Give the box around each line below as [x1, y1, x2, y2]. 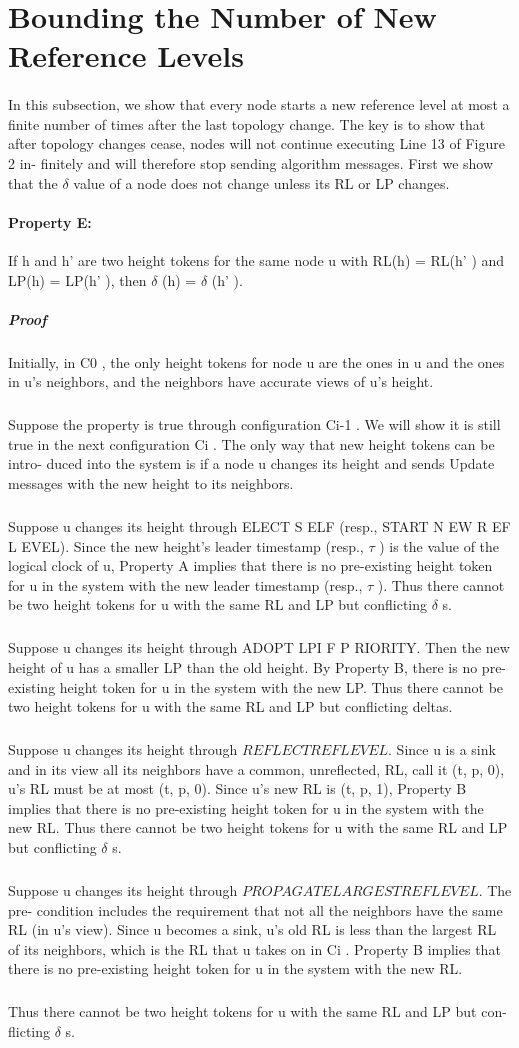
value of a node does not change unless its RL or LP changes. [73, 172, 450, 193]
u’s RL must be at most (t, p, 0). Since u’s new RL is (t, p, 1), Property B [8, 778, 467, 799]
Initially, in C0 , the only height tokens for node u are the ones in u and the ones [8, 351, 505, 372]
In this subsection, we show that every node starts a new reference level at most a [8, 94, 510, 115]
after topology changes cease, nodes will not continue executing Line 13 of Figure [8, 133, 505, 154]
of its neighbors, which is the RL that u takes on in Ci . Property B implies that [8, 938, 501, 959]
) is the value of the [379, 535, 500, 556]
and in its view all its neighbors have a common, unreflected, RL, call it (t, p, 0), [8, 758, 505, 779]
